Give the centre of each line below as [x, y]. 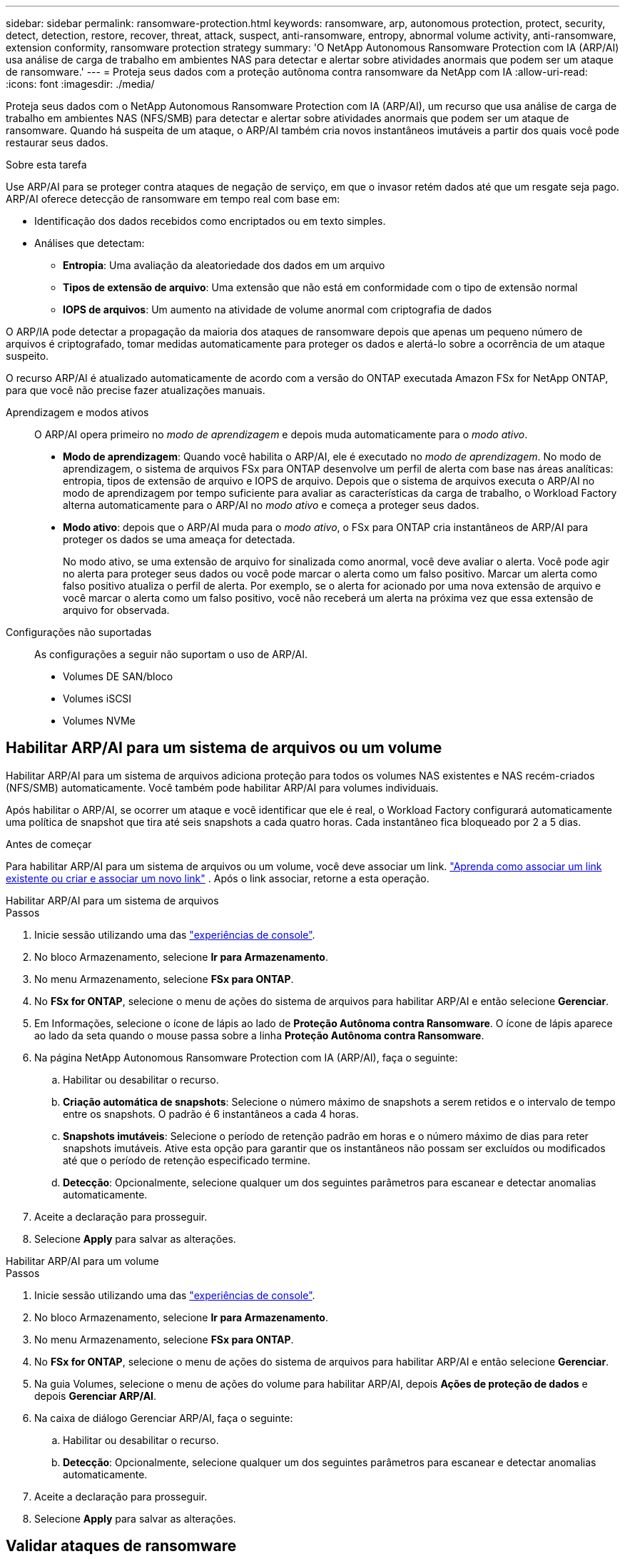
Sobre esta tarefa [46, 165]
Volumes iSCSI [97, 698]
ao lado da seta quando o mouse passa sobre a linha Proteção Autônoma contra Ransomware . [259, 1035]
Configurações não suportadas [79, 632]
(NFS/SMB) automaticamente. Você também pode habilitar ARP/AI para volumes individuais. [222, 787]
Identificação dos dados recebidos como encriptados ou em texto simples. [210, 221]
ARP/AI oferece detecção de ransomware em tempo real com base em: [173, 199]
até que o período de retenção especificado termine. [187, 1160]
